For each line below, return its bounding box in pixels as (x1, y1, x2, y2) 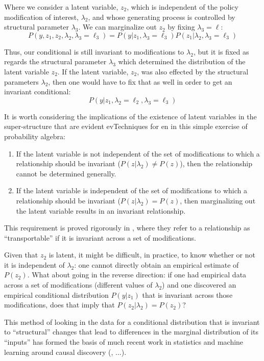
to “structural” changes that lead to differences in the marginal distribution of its (4, 326, 258, 337)
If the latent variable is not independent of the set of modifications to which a (16, 148, 260, 159)
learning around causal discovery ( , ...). (4, 346, 127, 357)
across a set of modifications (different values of (4, 279, 153, 290)
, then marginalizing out (180, 195, 256, 205)
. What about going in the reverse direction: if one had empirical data (27, 269, 247, 280)
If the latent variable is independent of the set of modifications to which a (16, 185, 247, 196)
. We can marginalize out (78, 21, 157, 32)
